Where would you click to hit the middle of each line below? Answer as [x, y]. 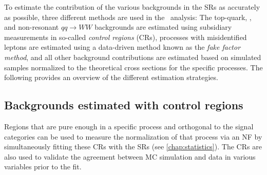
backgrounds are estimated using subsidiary [163, 27]
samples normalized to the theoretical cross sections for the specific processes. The [133, 67]
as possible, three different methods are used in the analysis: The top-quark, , [128, 17]
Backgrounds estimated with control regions [124, 105]
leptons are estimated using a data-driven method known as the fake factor [122, 47]
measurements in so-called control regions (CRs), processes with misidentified [126, 37]
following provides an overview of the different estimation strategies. [111, 77]
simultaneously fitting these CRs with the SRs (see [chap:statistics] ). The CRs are [133, 147]
